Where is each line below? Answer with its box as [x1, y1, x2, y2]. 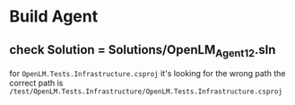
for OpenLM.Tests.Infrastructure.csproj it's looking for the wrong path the [9, 68, 286, 79]
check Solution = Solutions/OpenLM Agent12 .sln [9, 42, 276, 59]
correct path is [9, 78, 64, 89]
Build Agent [9, 6, 99, 27]
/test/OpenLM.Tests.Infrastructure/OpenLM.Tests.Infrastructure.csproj [9, 87, 282, 96]
